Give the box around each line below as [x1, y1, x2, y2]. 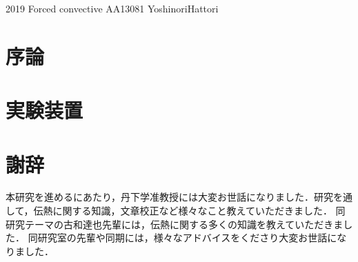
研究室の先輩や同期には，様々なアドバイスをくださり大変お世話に [37, 230, 337, 245]
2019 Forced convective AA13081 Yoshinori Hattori [6, 1, 219, 15]
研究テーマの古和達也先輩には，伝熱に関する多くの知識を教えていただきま [6, 216, 344, 231]
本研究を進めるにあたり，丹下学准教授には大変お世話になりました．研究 [6, 190, 334, 204]
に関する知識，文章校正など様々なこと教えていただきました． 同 [52, 203, 346, 218]
